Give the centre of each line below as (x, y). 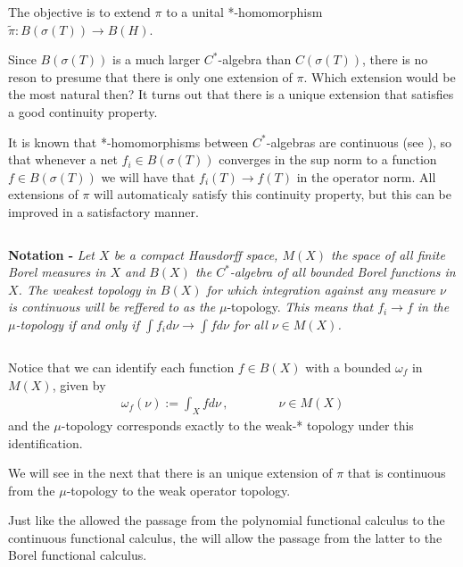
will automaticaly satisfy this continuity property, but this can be (273, 194)
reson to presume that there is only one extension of (150, 76)
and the (29, 425)
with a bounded (348, 367)
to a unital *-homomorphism (244, 12)
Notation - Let (52, 254)
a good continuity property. (83, 111)
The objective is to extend (79, 12)
